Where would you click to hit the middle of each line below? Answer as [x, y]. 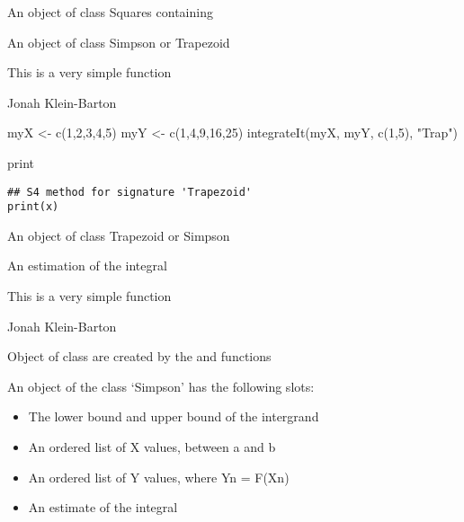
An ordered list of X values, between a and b [152, 447]
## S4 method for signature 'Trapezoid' [130, 192]
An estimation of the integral [87, 265]
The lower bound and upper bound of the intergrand [174, 416]
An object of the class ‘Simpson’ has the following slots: [161, 386]
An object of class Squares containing [110, 12]
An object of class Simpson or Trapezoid [119, 42]
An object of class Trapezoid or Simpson [119, 235]
